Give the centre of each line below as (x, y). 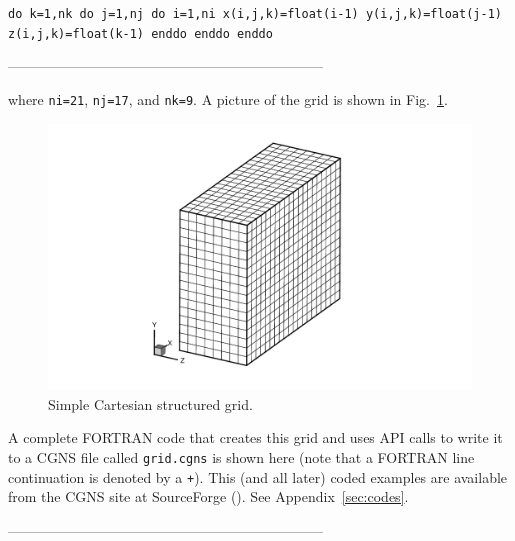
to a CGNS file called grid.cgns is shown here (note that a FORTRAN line (241, 457)
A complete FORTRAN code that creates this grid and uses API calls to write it (255, 437)
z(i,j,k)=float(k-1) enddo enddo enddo (140, 33)
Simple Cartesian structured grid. (150, 403)
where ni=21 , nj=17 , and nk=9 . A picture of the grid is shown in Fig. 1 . (228, 98)
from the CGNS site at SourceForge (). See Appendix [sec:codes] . (208, 496)
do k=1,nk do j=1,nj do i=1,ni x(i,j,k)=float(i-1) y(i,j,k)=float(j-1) (255, 14)
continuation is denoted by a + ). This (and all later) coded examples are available (258, 476)
